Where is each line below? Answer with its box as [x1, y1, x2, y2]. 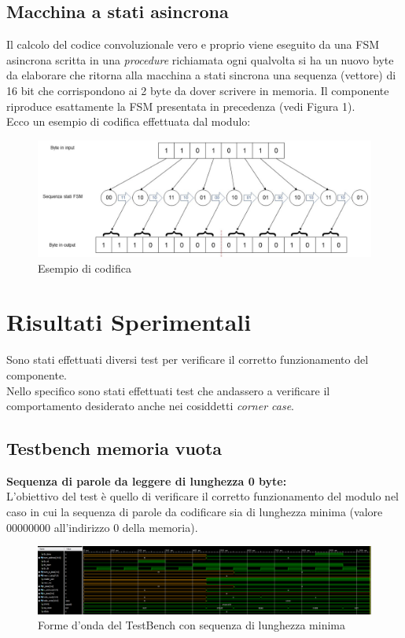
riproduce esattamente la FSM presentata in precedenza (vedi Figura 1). [6, 97, 355, 114]
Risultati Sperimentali [6, 306, 252, 338]
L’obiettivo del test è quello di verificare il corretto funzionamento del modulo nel [6, 488, 399, 504]
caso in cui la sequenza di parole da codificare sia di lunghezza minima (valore [6, 504, 383, 520]
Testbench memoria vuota [6, 436, 223, 460]
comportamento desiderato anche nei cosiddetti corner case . [6, 398, 295, 414]
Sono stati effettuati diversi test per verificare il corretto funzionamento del [6, 351, 369, 368]
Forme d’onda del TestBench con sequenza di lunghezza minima [38, 617, 346, 633]
